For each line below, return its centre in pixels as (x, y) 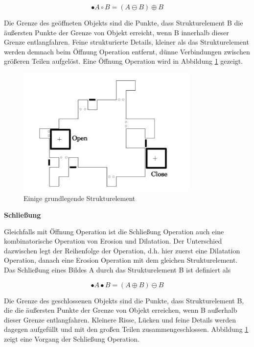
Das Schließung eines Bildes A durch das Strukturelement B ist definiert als (117, 269)
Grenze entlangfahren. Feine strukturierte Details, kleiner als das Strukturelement (127, 42)
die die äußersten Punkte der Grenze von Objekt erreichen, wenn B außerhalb (121, 310)
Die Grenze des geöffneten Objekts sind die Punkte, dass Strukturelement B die (124, 23)
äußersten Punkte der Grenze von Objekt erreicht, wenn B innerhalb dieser (116, 32)
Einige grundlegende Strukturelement (80, 198)
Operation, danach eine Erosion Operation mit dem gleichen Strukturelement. (121, 260)
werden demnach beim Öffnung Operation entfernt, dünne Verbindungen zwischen (127, 51)
